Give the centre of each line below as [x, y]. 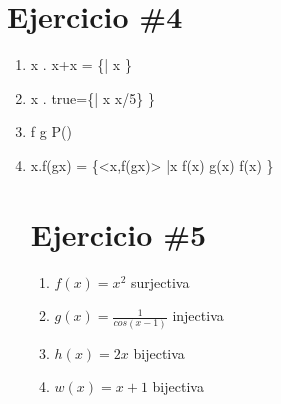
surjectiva [160, 281]
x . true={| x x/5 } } [92, 97]
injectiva [198, 315]
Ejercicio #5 [118, 233]
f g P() [51, 131]
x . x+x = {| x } [81, 64]
